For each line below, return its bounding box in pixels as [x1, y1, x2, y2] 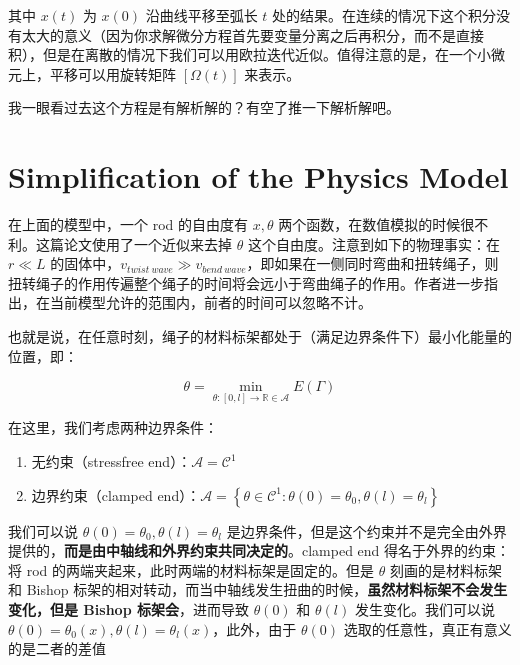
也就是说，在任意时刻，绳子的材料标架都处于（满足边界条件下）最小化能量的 [8, 326, 512, 347]
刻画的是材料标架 [389, 559, 502, 580]
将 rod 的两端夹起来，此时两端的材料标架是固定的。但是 [8, 559, 374, 580]
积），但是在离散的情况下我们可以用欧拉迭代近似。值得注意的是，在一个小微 [8, 44, 505, 65]
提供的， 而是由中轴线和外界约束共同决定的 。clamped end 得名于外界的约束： [8, 540, 511, 561]
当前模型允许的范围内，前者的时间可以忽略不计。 [49, 292, 372, 313]
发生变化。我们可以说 [354, 599, 495, 620]
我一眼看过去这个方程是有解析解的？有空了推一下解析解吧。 [8, 97, 400, 118]
